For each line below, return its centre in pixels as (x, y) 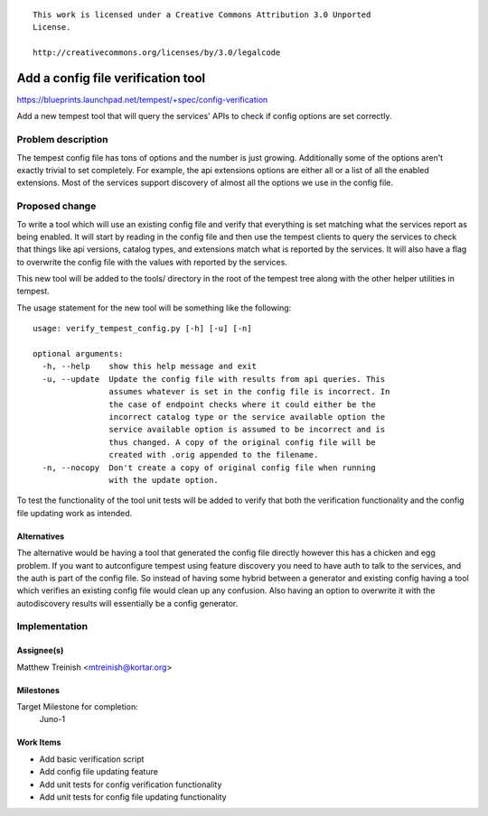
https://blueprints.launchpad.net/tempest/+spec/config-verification (142, 100)
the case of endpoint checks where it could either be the (242, 404)
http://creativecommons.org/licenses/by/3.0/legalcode (157, 53)
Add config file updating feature (99, 772)
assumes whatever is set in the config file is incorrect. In (249, 392)
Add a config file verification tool (111, 78)
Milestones (38, 690)
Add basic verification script (92, 759)
